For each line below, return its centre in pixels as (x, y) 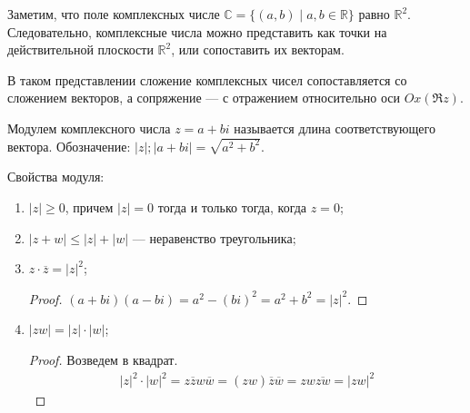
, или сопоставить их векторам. (258, 49)
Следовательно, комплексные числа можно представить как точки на (197, 31)
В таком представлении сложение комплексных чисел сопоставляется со (207, 79)
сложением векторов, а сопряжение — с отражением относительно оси (204, 98)
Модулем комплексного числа (89, 128)
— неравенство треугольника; (214, 237)
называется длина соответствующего (335, 128)
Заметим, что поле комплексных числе (114, 14)
